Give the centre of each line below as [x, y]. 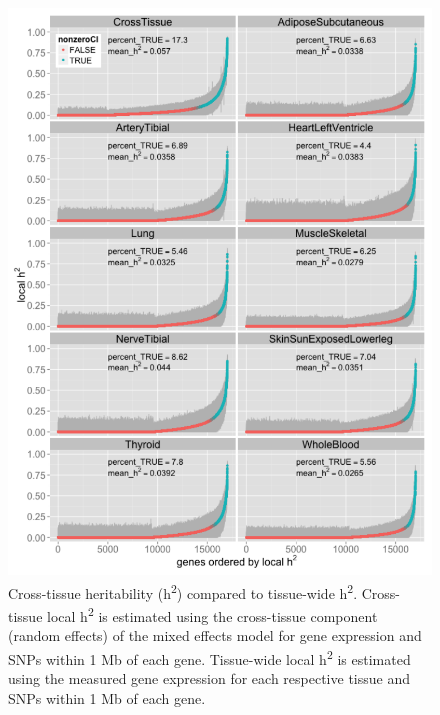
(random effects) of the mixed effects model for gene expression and [215, 635]
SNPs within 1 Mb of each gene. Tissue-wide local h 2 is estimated [209, 657]
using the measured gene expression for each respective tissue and [209, 677]
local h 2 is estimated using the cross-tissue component [212, 614]
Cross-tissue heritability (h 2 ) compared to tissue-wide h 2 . [183, 591]
